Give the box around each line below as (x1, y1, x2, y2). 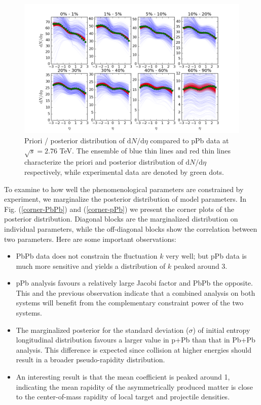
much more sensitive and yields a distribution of (16, 260, 166, 271)
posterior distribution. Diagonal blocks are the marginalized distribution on (4, 213, 238, 224)
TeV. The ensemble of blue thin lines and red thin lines (59, 145, 231, 155)
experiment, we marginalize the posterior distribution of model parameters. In (4, 194, 247, 204)
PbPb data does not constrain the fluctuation (16, 251, 158, 261)
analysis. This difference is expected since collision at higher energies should (16, 344, 252, 355)
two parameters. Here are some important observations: (4, 233, 176, 244)
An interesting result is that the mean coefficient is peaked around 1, (16, 371, 230, 382)
